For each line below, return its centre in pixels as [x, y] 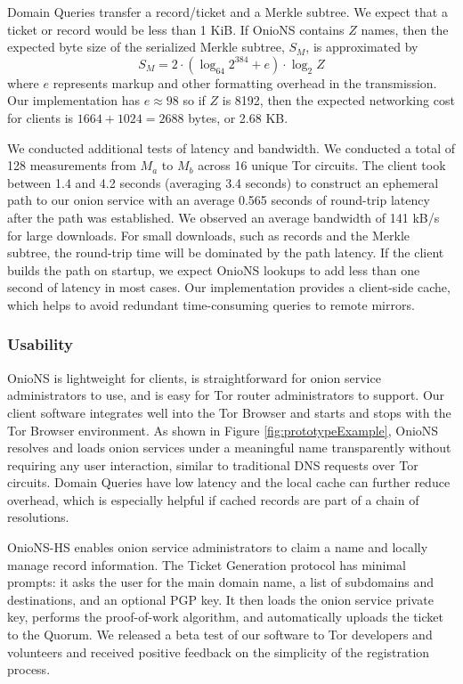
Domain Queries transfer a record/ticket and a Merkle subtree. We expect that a [227, 12]
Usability [40, 344]
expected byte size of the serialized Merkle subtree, [146, 47]
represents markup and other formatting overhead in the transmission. [245, 82]
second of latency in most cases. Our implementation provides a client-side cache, [229, 287]
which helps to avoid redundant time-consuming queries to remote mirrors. [211, 304]
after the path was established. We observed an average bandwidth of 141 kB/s [223, 217]
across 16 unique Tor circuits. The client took [322, 165]
